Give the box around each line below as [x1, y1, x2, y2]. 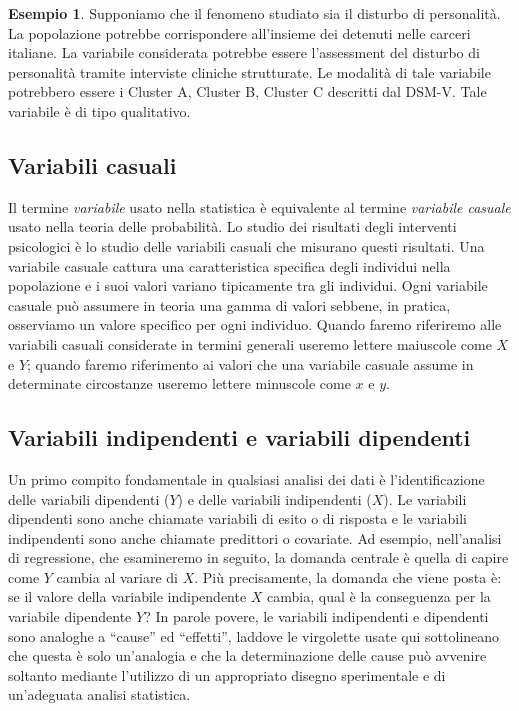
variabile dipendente [8, 606, 132, 627]
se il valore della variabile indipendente [8, 586, 247, 607]
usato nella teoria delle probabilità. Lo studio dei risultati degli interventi [8, 216, 457, 237]
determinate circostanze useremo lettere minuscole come [8, 373, 351, 394]
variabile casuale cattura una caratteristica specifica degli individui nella [8, 255, 451, 276]
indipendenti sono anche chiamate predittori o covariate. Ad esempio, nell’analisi [8, 527, 502, 548]
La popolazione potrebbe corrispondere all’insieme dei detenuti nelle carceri [8, 22, 471, 43]
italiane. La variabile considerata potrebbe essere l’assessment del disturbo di [8, 42, 480, 63]
